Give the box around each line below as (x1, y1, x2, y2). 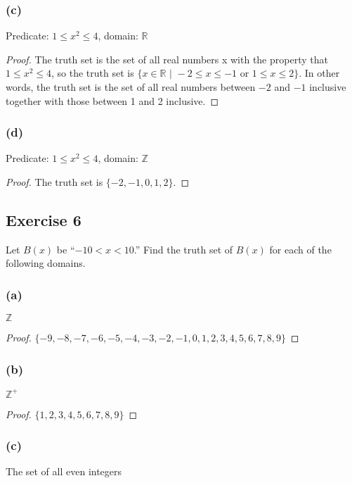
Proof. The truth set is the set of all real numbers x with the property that (6, 51, 328, 66)
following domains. (6, 256, 86, 270)
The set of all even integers (6, 464, 122, 479)
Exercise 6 (6, 208, 82, 230)
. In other (299, 65, 340, 80)
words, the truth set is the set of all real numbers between (6, 80, 256, 94)
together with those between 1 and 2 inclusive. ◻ (6, 93, 219, 108)
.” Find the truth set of (133, 241, 233, 256)
